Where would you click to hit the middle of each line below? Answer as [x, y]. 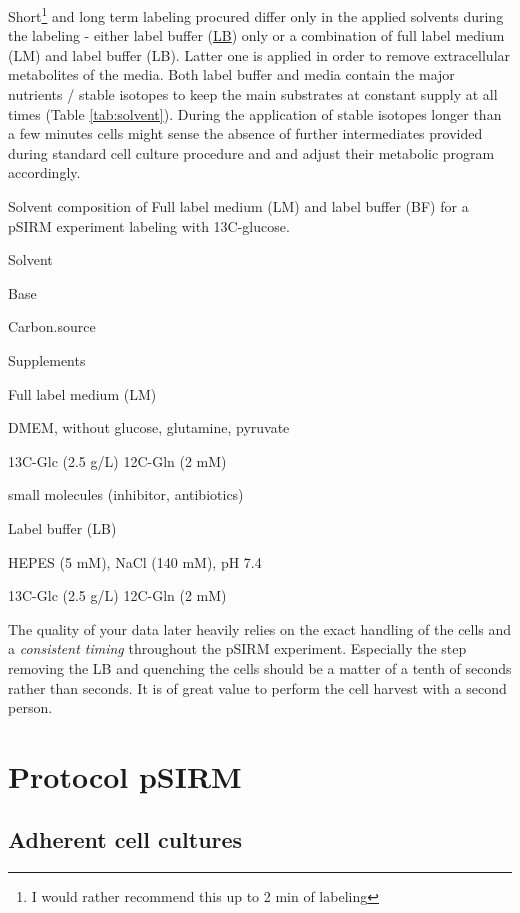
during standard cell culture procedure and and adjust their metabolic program [251, 152]
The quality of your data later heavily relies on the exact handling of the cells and [260, 628]
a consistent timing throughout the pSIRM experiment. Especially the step [237, 648]
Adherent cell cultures [125, 839]
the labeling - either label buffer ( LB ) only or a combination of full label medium [256, 35]
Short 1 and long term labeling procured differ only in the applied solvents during [256, 14]
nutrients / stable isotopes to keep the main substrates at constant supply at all [253, 94]
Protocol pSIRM [125, 775]
